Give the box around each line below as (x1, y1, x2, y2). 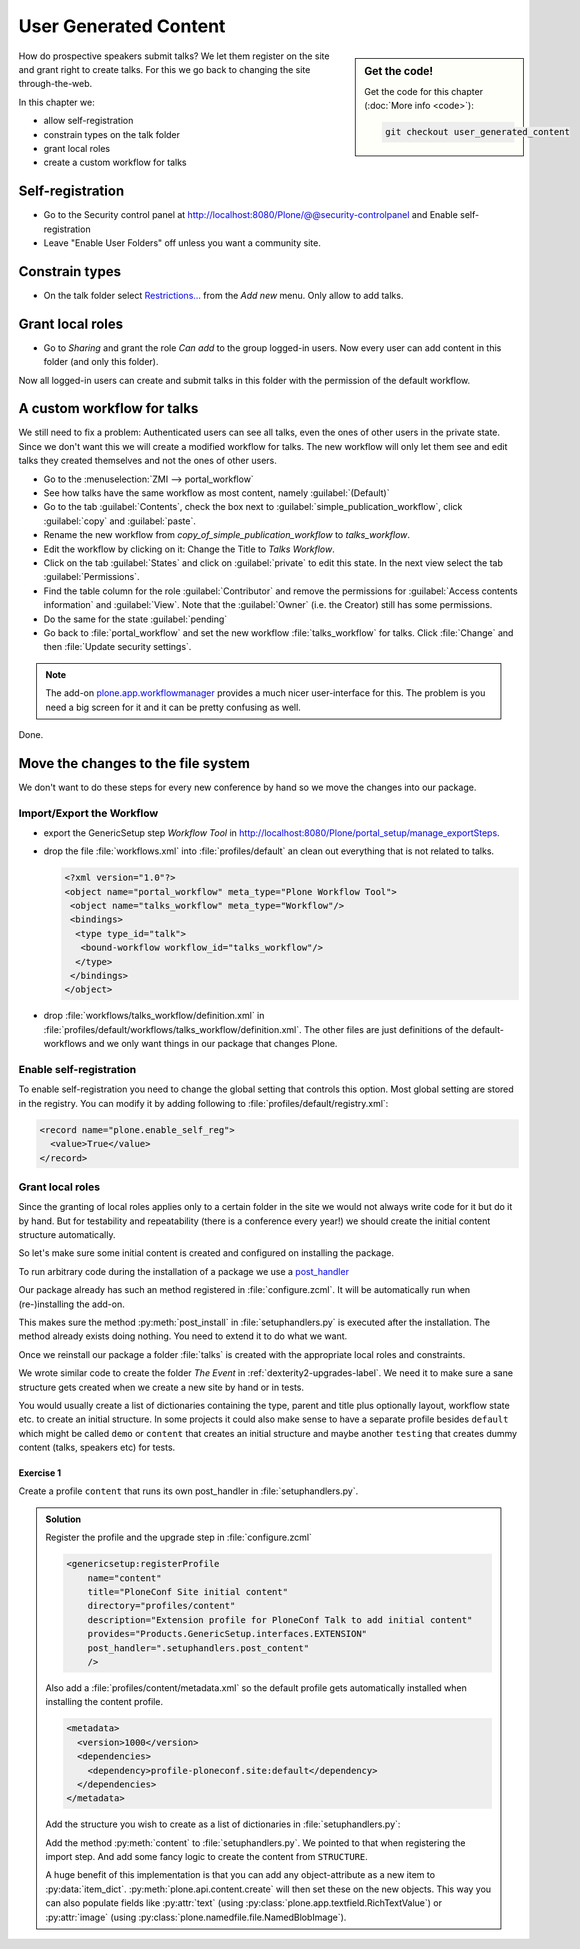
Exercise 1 (18, 1467, 62, 1479)
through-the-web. (18, 78, 93, 90)
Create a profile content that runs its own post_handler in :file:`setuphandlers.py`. (18, 1485, 359, 1497)
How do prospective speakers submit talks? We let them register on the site (18, 50, 330, 62)
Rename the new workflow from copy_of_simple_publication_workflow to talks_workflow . (43, 529, 410, 541)
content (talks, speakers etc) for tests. (18, 1441, 176, 1454)
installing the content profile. (45, 1696, 164, 1708)
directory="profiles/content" (87, 1600, 236, 1612)
